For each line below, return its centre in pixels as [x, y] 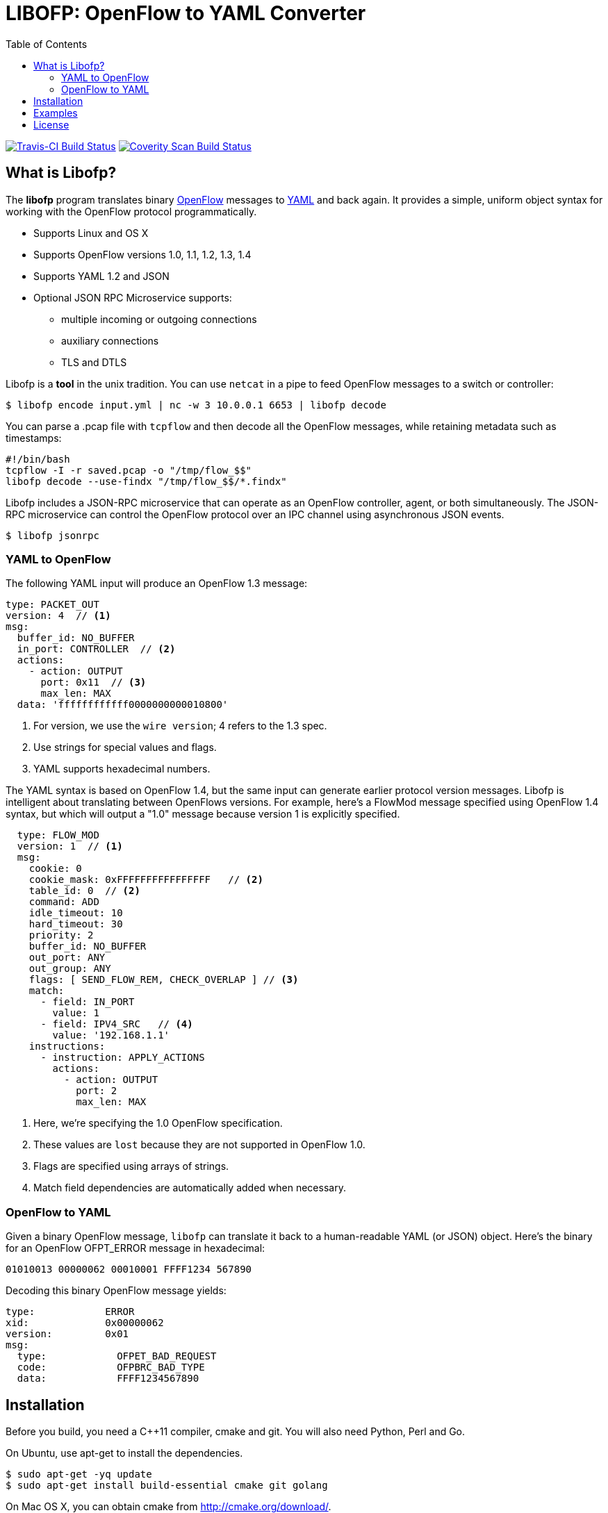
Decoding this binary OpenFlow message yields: [116, 1291]
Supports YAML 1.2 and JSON [101, 276]
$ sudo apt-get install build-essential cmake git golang [167, 1485]
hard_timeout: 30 [76, 924]
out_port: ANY [67, 958]
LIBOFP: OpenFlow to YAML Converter [186, 13]
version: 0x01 [67, 1334]
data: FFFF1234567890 [108, 1379]
